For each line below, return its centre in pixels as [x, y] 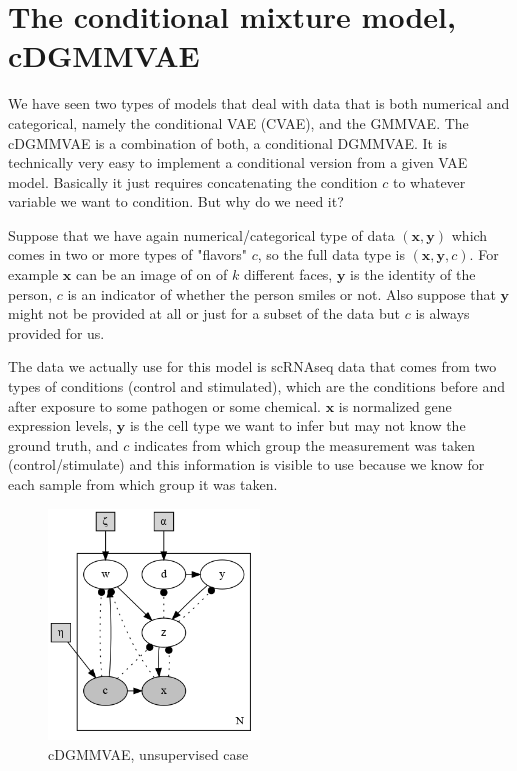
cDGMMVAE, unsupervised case [148, 753]
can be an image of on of [151, 274]
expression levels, [60, 425]
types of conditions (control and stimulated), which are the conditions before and [257, 386]
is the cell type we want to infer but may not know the [297, 425]
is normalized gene [395, 405]
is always [442, 313]
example [33, 274]
